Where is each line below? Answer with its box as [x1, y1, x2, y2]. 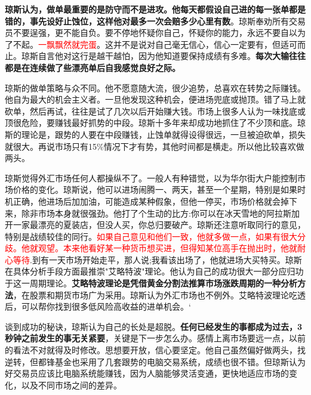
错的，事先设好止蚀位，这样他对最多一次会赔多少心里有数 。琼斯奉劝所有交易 [5, 14, 306, 27]
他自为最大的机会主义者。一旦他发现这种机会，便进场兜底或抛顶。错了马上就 [5, 93, 306, 106]
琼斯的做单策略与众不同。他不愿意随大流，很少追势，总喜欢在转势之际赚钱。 [5, 81, 306, 94]
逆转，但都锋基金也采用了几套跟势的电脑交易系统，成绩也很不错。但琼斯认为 [5, 355, 306, 368]
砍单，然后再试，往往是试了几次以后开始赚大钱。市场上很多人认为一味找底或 [5, 104, 306, 117]
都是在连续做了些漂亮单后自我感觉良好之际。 [5, 61, 180, 73]
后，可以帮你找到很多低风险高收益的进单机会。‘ [5, 300, 191, 313]
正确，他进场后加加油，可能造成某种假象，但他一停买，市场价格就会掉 [13, 195, 289, 207]
